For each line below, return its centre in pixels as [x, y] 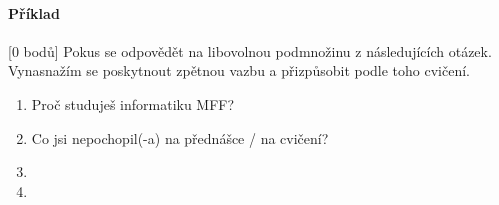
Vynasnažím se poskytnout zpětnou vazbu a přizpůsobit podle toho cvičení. [239, 70]
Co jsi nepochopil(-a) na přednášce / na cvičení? [180, 137]
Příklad [34, 12]
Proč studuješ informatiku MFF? [133, 103]
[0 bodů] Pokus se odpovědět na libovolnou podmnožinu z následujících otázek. [250, 50]
